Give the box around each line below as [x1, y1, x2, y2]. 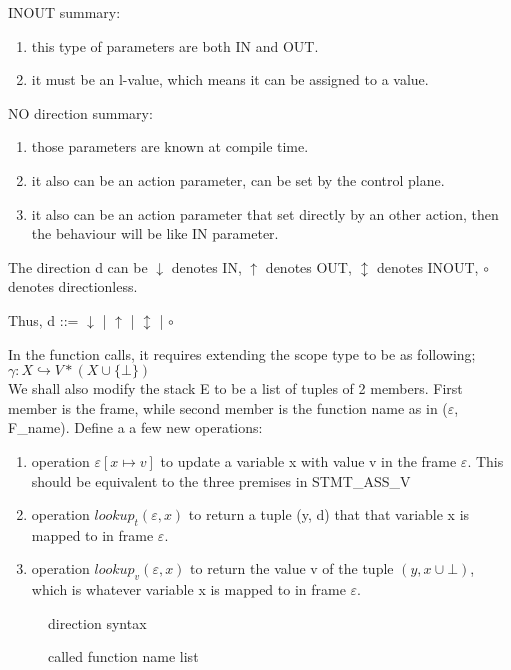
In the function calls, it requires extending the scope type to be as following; [8, 343, 476, 364]
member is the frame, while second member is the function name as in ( [8, 397, 448, 418]
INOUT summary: [8, 2, 121, 22]
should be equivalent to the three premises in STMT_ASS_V [31, 470, 411, 491]
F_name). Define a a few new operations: [8, 417, 263, 438]
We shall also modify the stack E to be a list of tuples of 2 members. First [8, 378, 463, 399]
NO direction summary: [8, 102, 153, 123]
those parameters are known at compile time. [31, 136, 309, 157]
